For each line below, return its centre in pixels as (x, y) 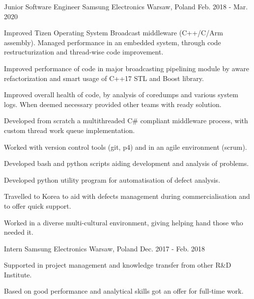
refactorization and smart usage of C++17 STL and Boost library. (104, 78)
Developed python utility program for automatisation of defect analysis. (112, 179)
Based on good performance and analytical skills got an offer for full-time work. (124, 291)
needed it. (19, 232)
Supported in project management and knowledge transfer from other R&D (118, 265)
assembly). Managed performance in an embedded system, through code (113, 42)
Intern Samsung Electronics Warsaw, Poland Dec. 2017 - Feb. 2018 (105, 248)
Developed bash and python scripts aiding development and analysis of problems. (127, 163)
